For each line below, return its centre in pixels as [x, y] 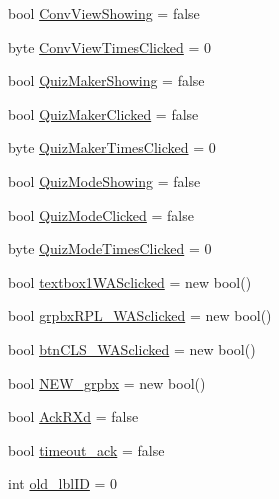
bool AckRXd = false [73, 416]
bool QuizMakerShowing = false [106, 80]
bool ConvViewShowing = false [104, 13]
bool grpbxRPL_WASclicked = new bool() [140, 315]
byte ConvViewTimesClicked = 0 [110, 46]
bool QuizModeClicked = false [101, 214]
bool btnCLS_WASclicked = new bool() [132, 348]
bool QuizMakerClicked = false [103, 113]
